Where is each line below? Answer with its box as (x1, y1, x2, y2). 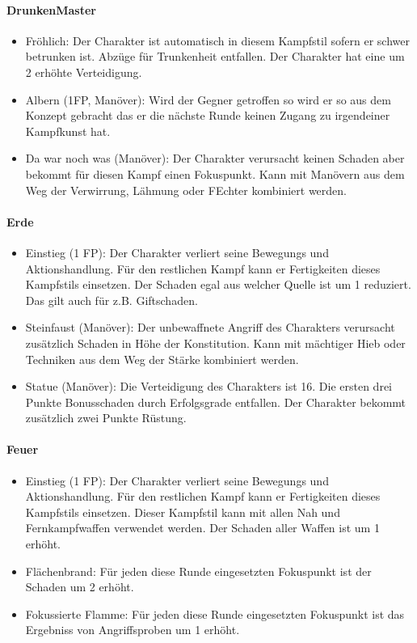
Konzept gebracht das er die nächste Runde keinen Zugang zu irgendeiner (25, 107, 390, 124)
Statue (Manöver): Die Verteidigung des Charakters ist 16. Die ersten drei (25, 378, 393, 395)
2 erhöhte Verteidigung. (25, 63, 142, 80)
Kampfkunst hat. (25, 122, 111, 139)
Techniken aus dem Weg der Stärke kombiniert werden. (25, 350, 299, 367)
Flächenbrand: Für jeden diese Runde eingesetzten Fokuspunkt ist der (25, 562, 372, 579)
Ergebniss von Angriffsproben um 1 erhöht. (25, 621, 240, 638)
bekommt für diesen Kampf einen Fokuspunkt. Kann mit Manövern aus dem (25, 165, 405, 182)
